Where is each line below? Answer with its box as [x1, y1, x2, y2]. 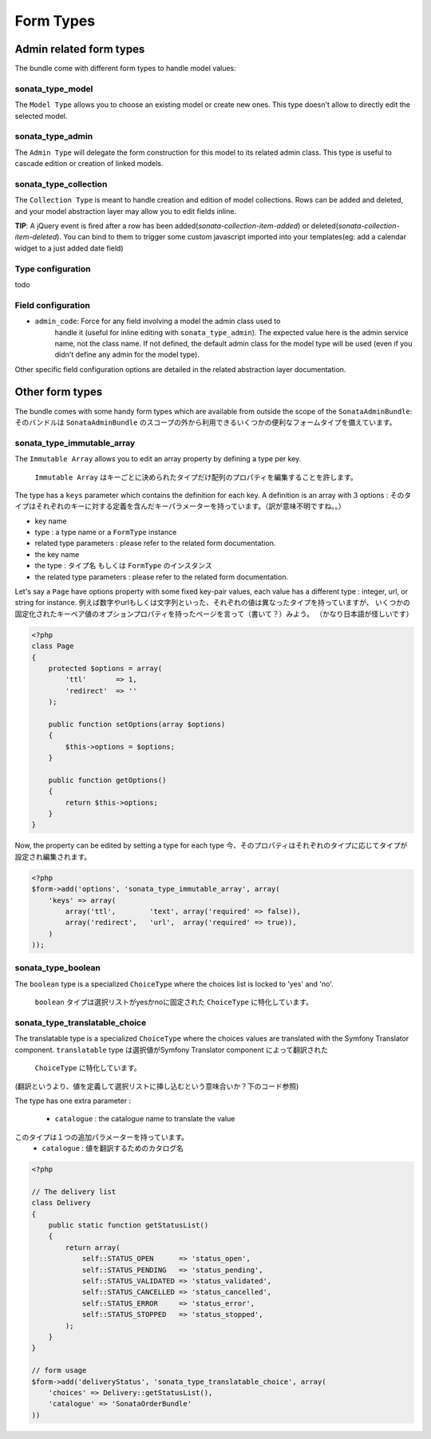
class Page [31, 642, 74, 650]
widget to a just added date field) [14, 243, 124, 253]
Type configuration [14, 263, 91, 275]
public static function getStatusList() [48, 1221, 209, 1230]
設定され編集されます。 [14, 852, 92, 861]
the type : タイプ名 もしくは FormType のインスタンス [34, 561, 213, 571]
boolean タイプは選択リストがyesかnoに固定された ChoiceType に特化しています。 [34, 998, 314, 1007]
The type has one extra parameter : [14, 1096, 132, 1105]
